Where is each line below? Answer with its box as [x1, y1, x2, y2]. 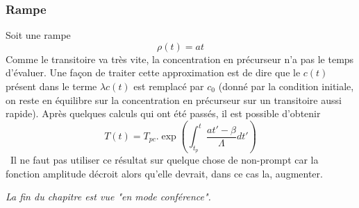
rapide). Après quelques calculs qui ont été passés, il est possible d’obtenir [6, 106, 321, 121]
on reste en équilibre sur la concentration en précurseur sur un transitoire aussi [6, 92, 342, 107]
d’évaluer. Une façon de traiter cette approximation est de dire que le [6, 65, 301, 80]
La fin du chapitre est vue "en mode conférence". [6, 189, 211, 204]
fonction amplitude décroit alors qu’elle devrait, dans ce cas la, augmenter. [6, 166, 323, 180]
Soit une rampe [6, 28, 71, 42]
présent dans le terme [6, 79, 97, 93]
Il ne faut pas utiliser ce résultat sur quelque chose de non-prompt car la [10, 153, 319, 167]
